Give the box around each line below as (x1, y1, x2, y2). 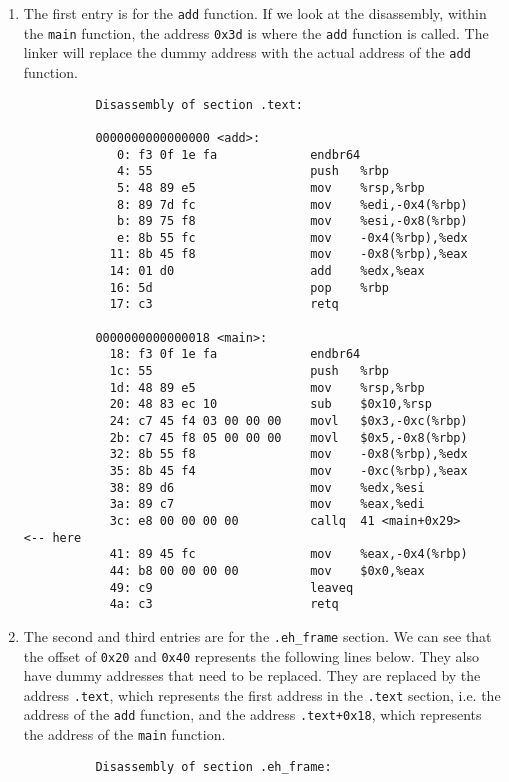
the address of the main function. (23, 724, 226, 745)
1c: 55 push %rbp (109, 364, 389, 379)
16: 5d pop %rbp (109, 280, 389, 295)
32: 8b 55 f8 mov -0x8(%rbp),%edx (109, 447, 468, 462)
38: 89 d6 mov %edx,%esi (109, 480, 425, 495)
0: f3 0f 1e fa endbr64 (116, 147, 361, 162)
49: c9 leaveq (109, 580, 354, 595)
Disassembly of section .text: (95, 97, 303, 112)
